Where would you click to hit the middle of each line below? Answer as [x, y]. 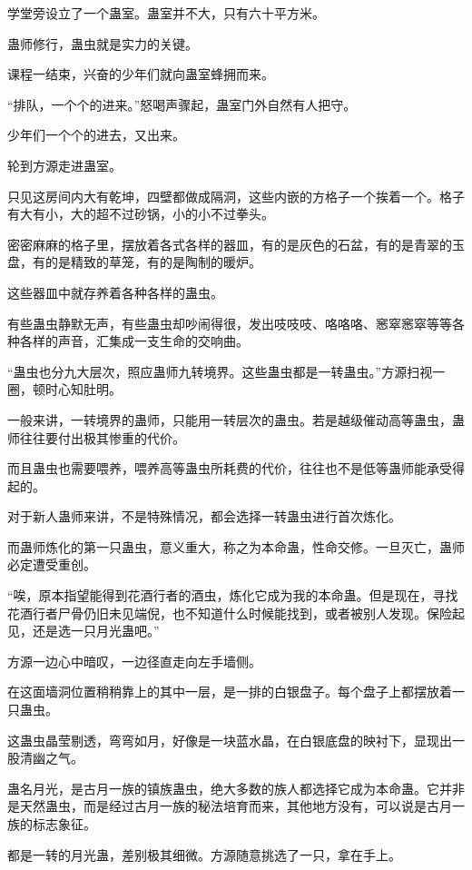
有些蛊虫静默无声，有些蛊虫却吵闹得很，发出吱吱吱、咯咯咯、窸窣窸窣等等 [230, 323]
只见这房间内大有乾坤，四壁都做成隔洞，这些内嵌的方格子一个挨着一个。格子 [236, 196]
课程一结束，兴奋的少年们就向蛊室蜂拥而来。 [141, 74]
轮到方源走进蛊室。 [64, 165]
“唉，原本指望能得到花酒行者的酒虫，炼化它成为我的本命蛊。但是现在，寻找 [233, 595]
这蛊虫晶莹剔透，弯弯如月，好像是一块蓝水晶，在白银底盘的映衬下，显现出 [230, 740]
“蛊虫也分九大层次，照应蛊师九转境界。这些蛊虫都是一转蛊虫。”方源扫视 [220, 371]
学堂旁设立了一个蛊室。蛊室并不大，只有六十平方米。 [166, 13]
